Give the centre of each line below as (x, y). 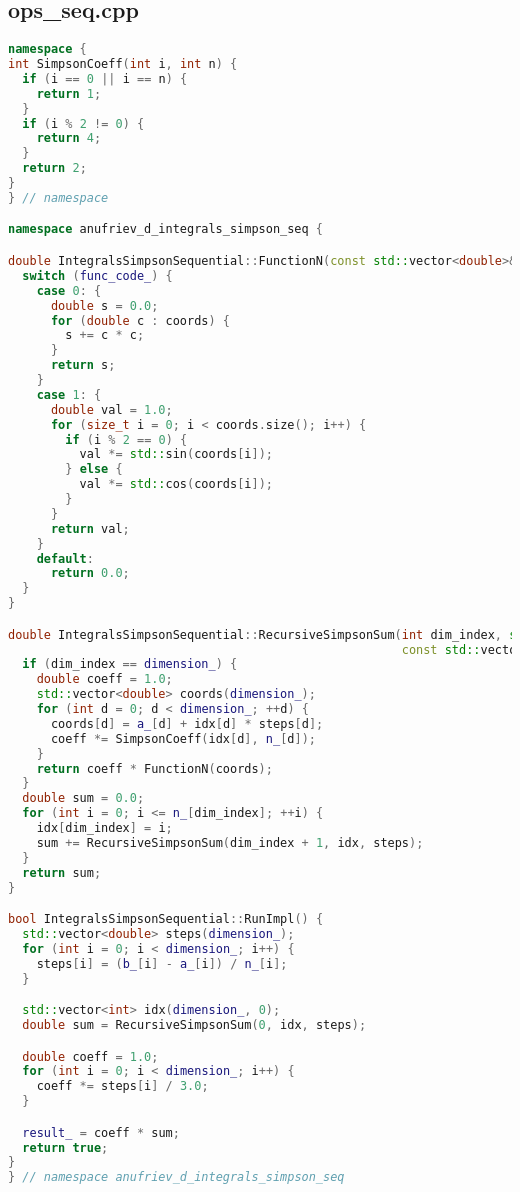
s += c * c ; (105, 335)
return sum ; (62, 872)
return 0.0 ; (90, 573)
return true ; (65, 1147)
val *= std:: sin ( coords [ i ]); (176, 454)
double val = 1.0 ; (111, 409)
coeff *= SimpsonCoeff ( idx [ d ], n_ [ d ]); (183, 738)
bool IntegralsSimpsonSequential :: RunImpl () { (166, 919)
